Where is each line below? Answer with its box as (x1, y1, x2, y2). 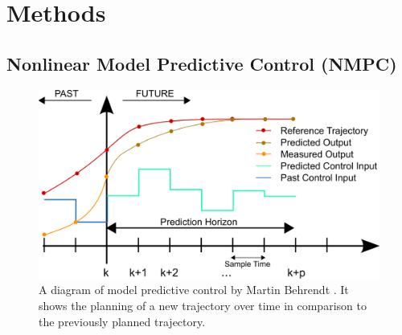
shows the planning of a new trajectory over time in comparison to (39, 296, 367, 313)
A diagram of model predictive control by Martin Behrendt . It (39, 281, 349, 298)
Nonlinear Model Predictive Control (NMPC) (6, 51, 397, 76)
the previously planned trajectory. (39, 313, 206, 329)
